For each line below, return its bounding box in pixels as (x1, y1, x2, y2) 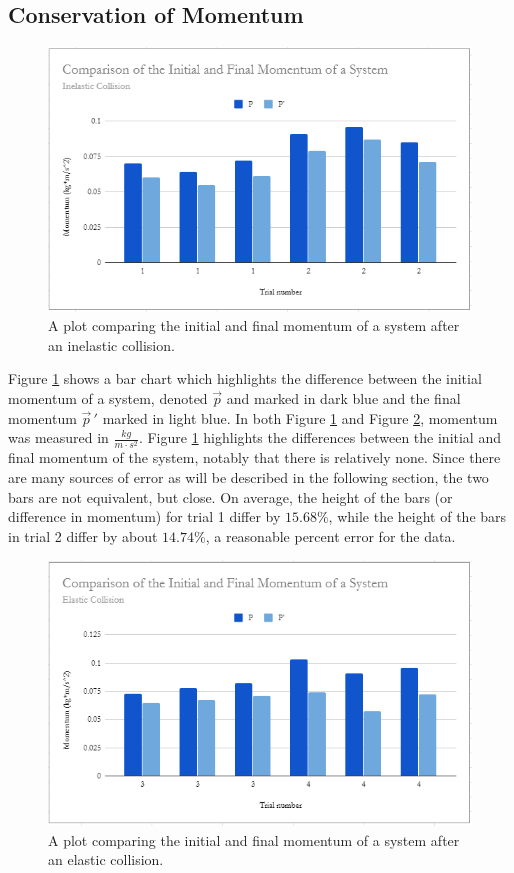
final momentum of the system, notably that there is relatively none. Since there (8, 447, 501, 468)
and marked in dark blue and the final (226, 388, 461, 409)
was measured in (8, 427, 109, 448)
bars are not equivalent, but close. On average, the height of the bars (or (8, 486, 453, 507)
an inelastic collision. (48, 334, 175, 355)
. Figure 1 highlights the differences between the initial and (138, 427, 501, 448)
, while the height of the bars (328, 506, 507, 527)
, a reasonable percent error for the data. (205, 525, 456, 546)
